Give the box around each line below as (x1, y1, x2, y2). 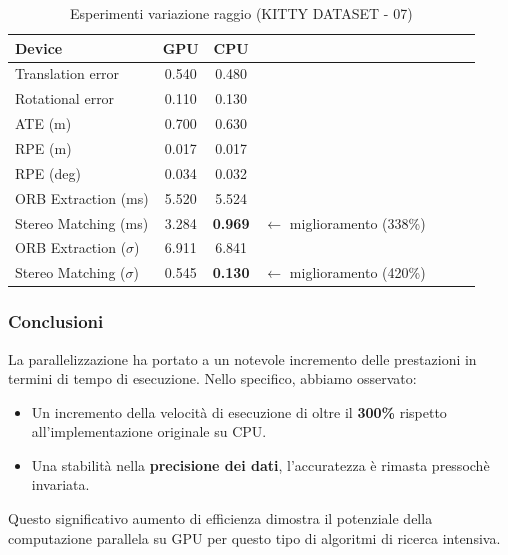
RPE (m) (15, 137, 72, 158)
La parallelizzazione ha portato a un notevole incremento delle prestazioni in (8, 348, 477, 369)
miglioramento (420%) (289, 262, 426, 283)
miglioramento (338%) (289, 212, 426, 233)
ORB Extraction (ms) (15, 187, 149, 208)
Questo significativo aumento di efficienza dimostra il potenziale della (8, 508, 433, 529)
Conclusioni (8, 309, 104, 334)
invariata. (31, 474, 90, 495)
